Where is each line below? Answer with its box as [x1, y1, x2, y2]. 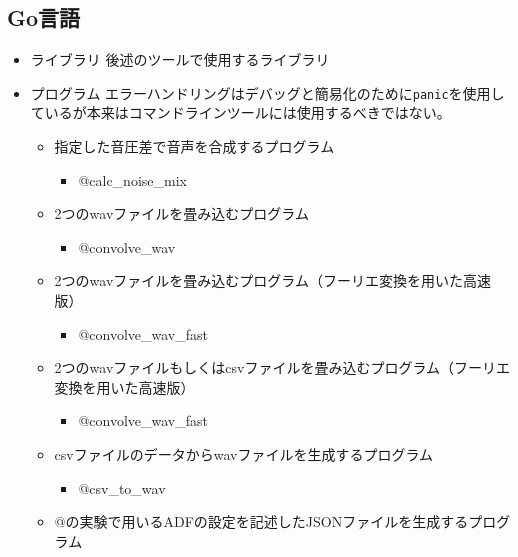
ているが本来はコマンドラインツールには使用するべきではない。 [30, 102, 451, 123]
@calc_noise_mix [78, 169, 187, 190]
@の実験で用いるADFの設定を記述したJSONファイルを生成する [54, 511, 469, 532]
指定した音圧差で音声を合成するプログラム [54, 136, 335, 157]
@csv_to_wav [78, 477, 166, 498]
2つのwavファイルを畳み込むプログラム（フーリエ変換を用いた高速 [54, 270, 491, 291]
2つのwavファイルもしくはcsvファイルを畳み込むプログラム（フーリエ [54, 357, 511, 378]
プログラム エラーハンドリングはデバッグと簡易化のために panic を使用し [30, 82, 505, 103]
